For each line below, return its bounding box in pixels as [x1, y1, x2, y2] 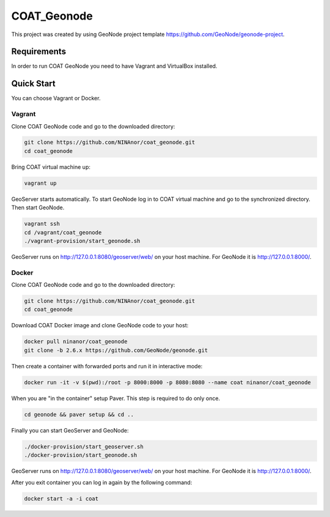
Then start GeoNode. [11, 204, 65, 211]
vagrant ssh [24, 220, 61, 228]
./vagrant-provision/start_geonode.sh [24, 237, 141, 244]
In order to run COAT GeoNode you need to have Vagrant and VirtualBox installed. [11, 62, 218, 70]
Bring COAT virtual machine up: [11, 163, 91, 171]
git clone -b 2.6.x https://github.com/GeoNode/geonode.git [24, 346, 208, 354]
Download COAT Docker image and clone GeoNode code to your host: [11, 322, 189, 329]
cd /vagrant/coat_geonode [24, 229, 102, 236]
